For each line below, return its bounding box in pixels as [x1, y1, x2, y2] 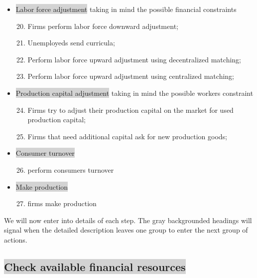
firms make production [27, 198, 97, 209]
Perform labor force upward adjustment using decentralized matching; [27, 54, 241, 64]
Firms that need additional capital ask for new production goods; [27, 131, 227, 141]
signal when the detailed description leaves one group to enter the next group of [4, 225, 248, 235]
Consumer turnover [15, 148, 75, 158]
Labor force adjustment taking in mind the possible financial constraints [15, 4, 237, 14]
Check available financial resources [4, 259, 186, 274]
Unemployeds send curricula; [27, 37, 115, 48]
